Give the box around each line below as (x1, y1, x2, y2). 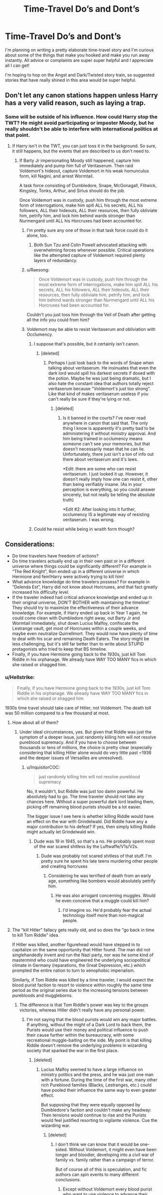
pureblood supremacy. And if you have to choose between (19, 739, 137, 745)
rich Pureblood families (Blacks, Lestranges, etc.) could (41, 1082, 152, 1088)
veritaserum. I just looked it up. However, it (63, 471, 148, 477)
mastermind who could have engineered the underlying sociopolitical (12, 957, 150, 963)
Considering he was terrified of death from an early (48, 872, 151, 878)
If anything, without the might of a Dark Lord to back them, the (26, 1022, 151, 1027)
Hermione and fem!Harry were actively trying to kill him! (12, 574, 124, 579)
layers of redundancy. (33, 257, 78, 263)
